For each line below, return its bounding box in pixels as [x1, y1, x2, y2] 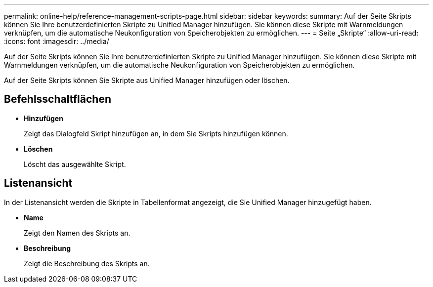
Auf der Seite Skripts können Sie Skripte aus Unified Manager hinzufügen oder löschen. [4, 76, 290, 84]
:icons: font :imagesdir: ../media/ [4, 37, 109, 45]
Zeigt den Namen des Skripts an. [24, 228, 130, 237]
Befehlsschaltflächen [4, 93, 111, 106]
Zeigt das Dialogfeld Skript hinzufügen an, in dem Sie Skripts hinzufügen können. [24, 129, 288, 138]
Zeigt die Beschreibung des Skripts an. [24, 259, 150, 268]
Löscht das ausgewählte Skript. [24, 160, 126, 168]
